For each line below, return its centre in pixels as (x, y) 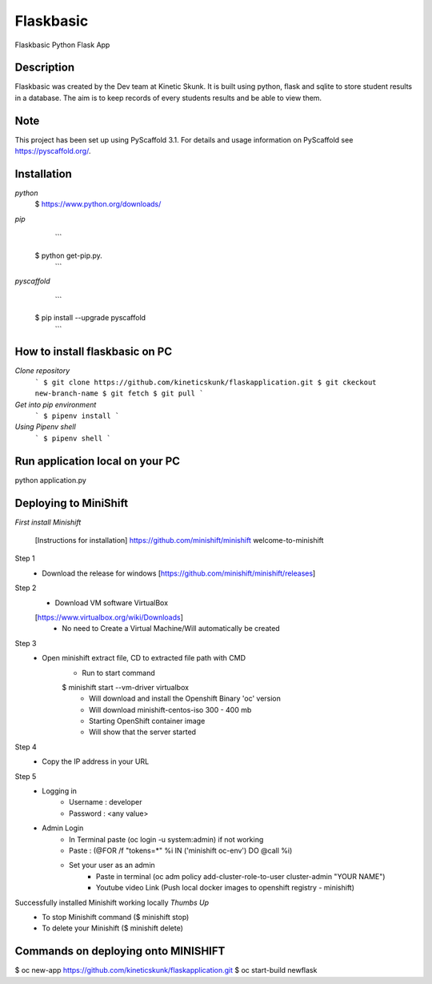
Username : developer (106, 802)
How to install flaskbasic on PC (93, 352)
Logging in (60, 791)
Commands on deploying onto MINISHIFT (120, 952)
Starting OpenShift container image (147, 721)
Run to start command (118, 673)
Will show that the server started (142, 732)
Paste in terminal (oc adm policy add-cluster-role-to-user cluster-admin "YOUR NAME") (241, 876)
